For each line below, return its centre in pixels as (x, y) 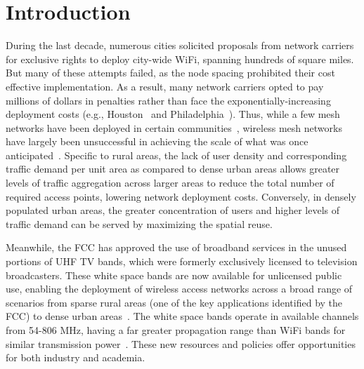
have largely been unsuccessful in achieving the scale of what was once (157, 141)
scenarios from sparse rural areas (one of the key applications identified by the (174, 302)
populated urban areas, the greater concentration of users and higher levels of (173, 210)
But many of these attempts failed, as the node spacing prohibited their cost (170, 73)
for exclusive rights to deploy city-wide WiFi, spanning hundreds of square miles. (180, 59)
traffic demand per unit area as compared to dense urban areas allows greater (173, 169)
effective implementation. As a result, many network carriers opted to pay (165, 86)
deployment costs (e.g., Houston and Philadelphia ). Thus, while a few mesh (173, 114)
